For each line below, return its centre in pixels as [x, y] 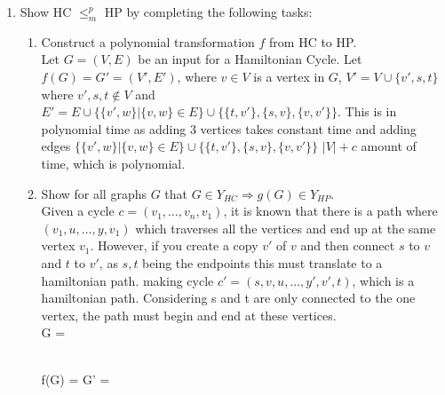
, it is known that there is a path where [330, 211]
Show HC [46, 12]
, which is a [383, 280]
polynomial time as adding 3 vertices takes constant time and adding [229, 128]
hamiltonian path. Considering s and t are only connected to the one [228, 298]
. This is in [367, 111]
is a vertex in [289, 76]
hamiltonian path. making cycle [127, 280]
